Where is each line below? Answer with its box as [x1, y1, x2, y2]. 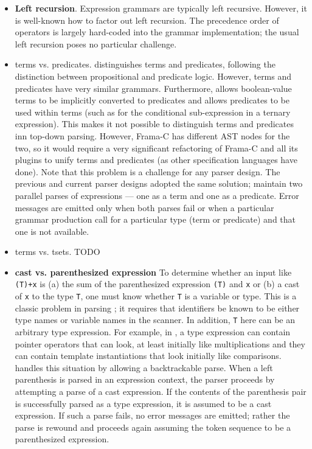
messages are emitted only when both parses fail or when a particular [15, 201, 274, 214]
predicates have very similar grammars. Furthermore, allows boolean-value [15, 82, 292, 94]
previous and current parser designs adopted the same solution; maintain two [15, 177, 303, 190]
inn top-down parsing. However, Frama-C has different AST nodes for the [15, 129, 290, 142]
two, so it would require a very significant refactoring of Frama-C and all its [15, 141, 298, 154]
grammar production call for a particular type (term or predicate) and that [15, 213, 296, 226]
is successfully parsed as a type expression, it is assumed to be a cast [15, 397, 272, 409]
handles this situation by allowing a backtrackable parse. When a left [15, 361, 273, 374]
